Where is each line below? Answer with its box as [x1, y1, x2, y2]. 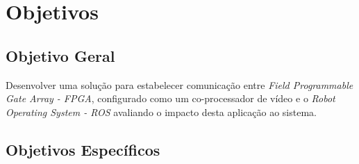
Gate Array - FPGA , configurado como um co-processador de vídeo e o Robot [6, 91, 335, 106]
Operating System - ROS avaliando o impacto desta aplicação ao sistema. [6, 104, 317, 119]
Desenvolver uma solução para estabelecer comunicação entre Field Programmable [6, 77, 353, 92]
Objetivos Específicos [6, 138, 160, 160]
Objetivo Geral [6, 44, 115, 66]
